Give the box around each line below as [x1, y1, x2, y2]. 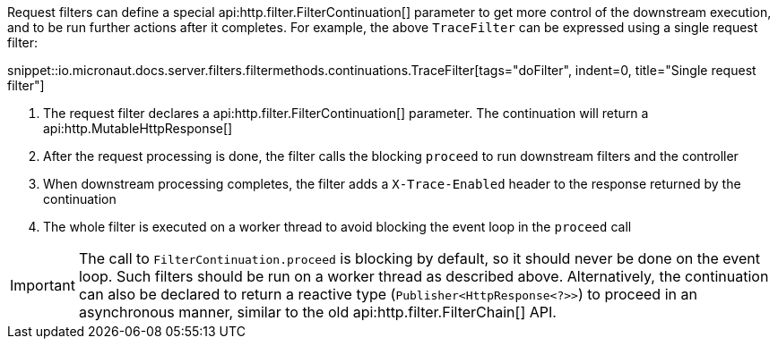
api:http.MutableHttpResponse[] [43, 121, 233, 136]
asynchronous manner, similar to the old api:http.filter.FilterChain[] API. [78, 303, 557, 321]
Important [10, 276, 75, 294]
